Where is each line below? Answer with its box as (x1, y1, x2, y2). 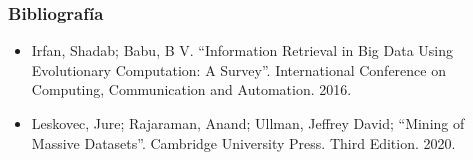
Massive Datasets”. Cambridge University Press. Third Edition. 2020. (31, 132, 456, 153)
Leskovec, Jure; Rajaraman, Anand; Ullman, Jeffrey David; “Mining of (31, 113, 465, 133)
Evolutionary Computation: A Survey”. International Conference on (31, 59, 446, 80)
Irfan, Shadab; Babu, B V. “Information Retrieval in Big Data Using (31, 40, 453, 61)
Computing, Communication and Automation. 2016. (31, 79, 352, 100)
